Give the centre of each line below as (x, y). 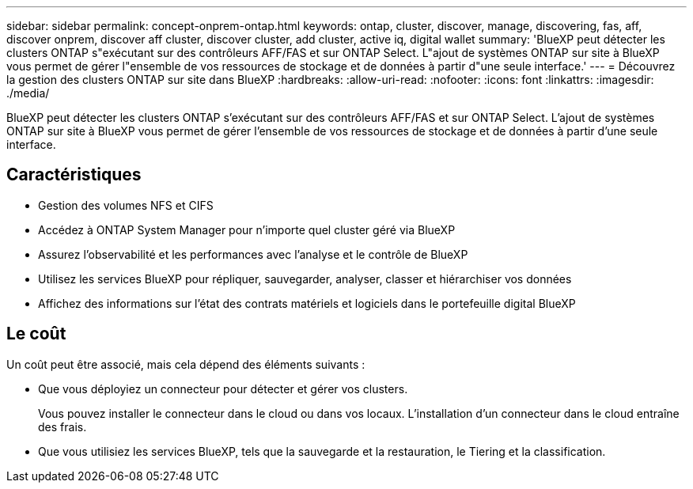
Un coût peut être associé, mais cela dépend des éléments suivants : (186, 364)
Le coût (36, 334)
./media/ (28, 93)
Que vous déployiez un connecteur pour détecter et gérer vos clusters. (223, 389)
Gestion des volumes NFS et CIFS (126, 205)
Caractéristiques (74, 175)
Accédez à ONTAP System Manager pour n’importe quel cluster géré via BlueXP (247, 229)
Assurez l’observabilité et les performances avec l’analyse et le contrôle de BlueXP (253, 254)
